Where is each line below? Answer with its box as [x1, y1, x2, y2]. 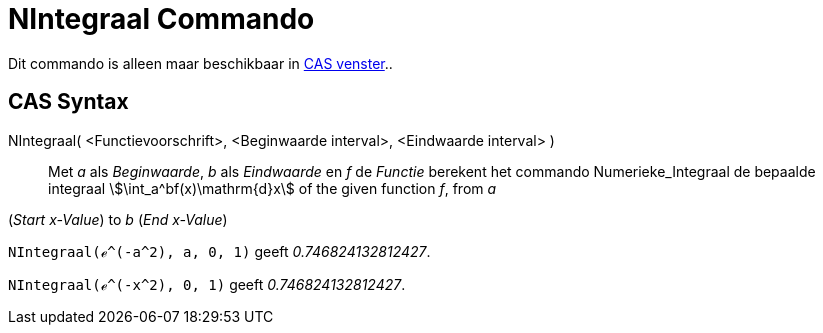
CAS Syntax [8, 89, 129, 115]
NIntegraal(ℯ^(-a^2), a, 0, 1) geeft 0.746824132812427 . [8, 242, 431, 260]
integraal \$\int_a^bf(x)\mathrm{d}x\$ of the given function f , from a [48, 179, 497, 197]
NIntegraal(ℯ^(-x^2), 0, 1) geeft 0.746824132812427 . [8, 275, 406, 293]
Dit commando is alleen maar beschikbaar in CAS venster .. [8, 54, 393, 72]
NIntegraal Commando [8, 2, 315, 36]
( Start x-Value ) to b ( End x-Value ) [8, 210, 228, 228]
